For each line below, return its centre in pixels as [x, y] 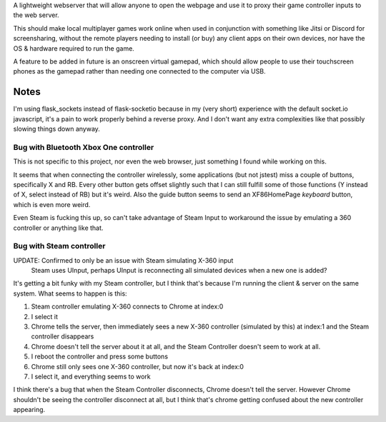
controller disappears [63, 336]
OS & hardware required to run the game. [74, 48]
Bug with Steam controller [59, 246]
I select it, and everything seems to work [91, 376]
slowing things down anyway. [56, 129]
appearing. [29, 410]
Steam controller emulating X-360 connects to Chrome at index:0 [127, 306]
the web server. [36, 15]
